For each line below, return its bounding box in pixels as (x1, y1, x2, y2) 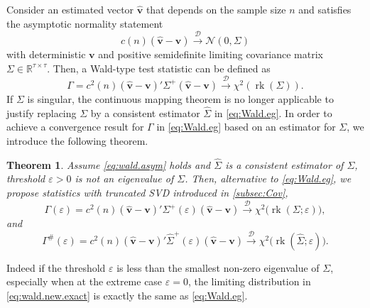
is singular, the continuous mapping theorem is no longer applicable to (27, 91, 334, 106)
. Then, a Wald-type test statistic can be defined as (47, 60, 271, 75)
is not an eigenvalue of (75, 171, 174, 186)
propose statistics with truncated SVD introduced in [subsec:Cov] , (6, 185, 288, 199)
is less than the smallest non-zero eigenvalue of (116, 260, 320, 275)
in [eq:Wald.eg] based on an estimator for (156, 119, 336, 134)
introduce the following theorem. (6, 133, 148, 148)
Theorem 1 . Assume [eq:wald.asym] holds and (6, 157, 211, 172)
